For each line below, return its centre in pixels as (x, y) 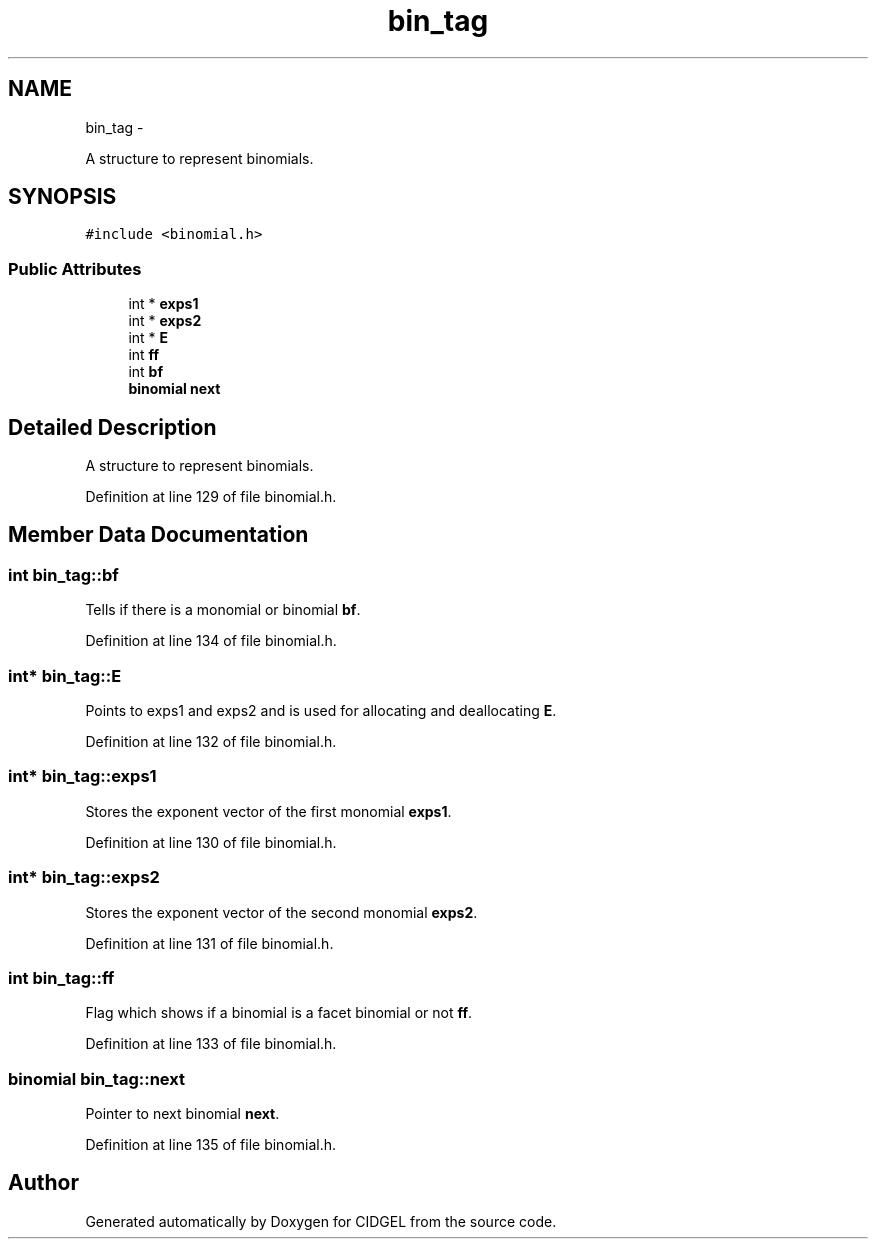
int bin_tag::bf (63, 574)
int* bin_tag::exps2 (84, 877)
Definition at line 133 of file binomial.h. (211, 1044)
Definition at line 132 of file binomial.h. (211, 741)
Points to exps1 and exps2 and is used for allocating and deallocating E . (321, 710)
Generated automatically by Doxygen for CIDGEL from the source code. (321, 1221)
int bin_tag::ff (61, 977)
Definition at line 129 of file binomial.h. (211, 497)
